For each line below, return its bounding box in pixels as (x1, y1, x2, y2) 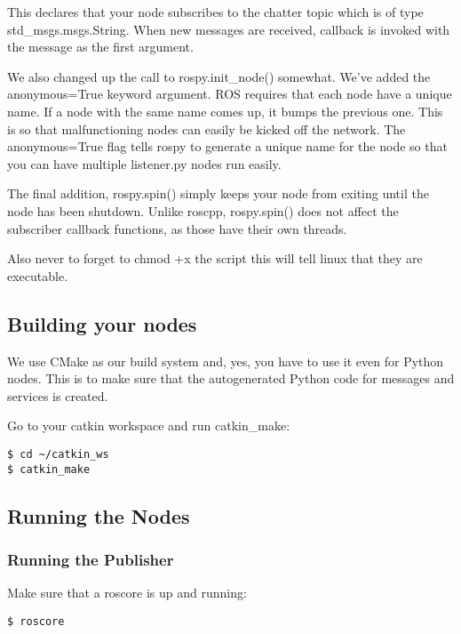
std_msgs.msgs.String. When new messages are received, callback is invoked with (7, 20, 450, 38)
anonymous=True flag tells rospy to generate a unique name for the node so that (7, 137, 448, 156)
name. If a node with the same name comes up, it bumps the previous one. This (7, 101, 443, 120)
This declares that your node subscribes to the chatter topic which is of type (7, 3, 424, 20)
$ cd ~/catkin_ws (7, 447, 109, 461)
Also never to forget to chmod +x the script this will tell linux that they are (7, 249, 423, 268)
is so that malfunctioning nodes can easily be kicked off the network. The (7, 119, 406, 138)
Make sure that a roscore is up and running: (7, 583, 247, 602)
